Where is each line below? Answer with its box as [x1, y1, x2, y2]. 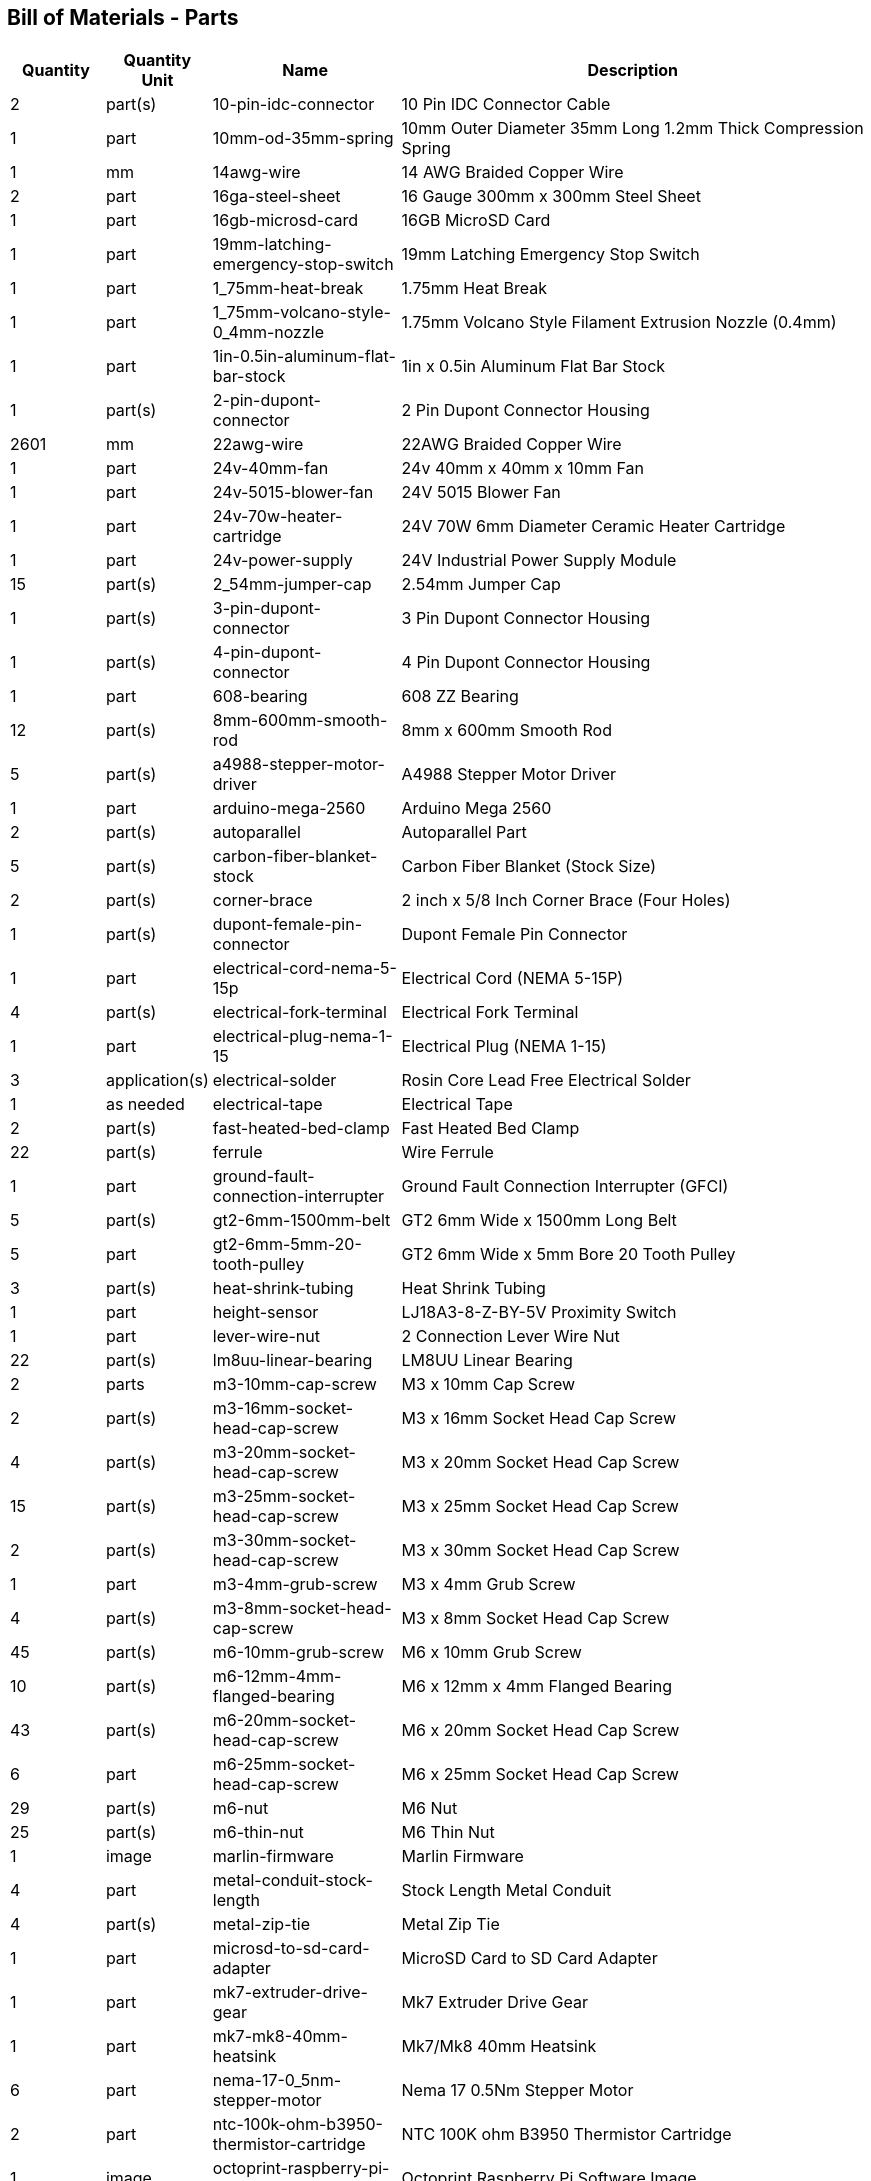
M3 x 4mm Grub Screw [401, 1574, 576, 1595]
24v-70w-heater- [212, 506, 343, 527]
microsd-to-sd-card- [212, 1938, 370, 1959]
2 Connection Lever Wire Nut [401, 1326, 620, 1347]
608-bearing [212, 686, 308, 707]
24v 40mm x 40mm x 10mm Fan [401, 458, 644, 479]
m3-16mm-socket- [212, 1398, 354, 1419]
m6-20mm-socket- [212, 1710, 356, 1731]
